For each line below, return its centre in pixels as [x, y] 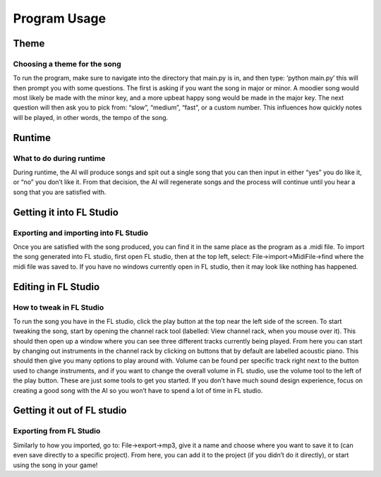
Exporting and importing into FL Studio [80, 233]
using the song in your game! [55, 465]
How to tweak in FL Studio [59, 307]
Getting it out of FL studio [70, 410]
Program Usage [59, 18]
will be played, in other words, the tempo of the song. [91, 117]
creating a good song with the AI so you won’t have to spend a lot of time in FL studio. [138, 390]
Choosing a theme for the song [67, 64]
